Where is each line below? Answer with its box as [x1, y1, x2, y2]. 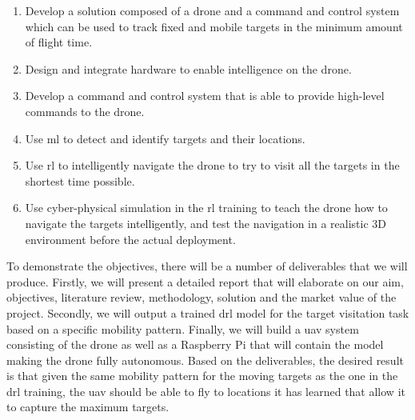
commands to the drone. [25, 102, 145, 119]
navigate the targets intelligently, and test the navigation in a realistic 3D [25, 214, 387, 231]
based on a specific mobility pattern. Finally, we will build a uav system [6, 320, 359, 337]
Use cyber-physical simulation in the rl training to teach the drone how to [25, 199, 388, 216]
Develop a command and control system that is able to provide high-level [25, 87, 385, 104]
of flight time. [25, 34, 93, 50]
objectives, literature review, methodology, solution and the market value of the [6, 289, 397, 306]
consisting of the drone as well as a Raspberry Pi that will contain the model [6, 336, 384, 353]
